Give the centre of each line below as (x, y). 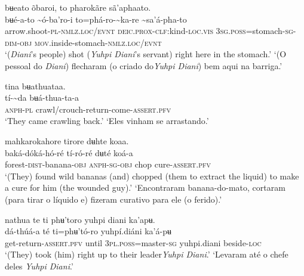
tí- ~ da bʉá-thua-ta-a (42, 97)
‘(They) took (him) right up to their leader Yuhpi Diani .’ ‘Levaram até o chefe (147, 254)
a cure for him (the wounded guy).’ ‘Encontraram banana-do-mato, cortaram (145, 187)
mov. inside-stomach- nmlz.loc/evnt (98, 42)
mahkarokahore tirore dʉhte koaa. (67, 140)
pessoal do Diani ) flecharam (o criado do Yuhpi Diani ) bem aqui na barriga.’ (144, 65)
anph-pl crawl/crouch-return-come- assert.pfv (88, 109)
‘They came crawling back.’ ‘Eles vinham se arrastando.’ (107, 121)
